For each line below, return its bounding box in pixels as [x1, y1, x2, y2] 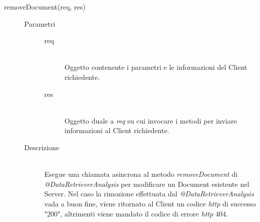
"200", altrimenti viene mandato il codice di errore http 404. [44, 208, 228, 218]
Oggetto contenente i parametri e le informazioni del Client [64, 62, 247, 72]
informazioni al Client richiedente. [64, 125, 169, 136]
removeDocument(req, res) [4, 2, 86, 12]
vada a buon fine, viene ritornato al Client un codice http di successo [44, 198, 256, 208]
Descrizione [24, 142, 59, 152]
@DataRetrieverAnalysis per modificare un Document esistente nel [44, 178, 249, 189]
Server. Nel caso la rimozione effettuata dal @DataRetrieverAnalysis [44, 188, 254, 199]
